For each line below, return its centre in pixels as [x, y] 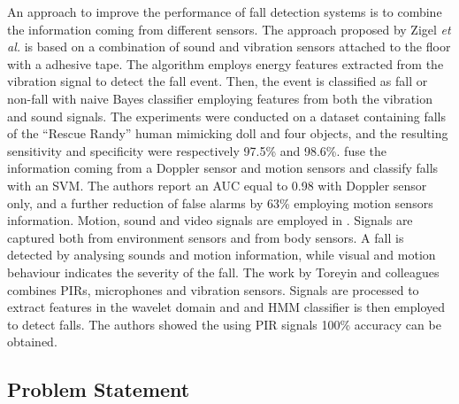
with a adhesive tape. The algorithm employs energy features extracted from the [226, 63]
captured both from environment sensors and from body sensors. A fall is [206, 237]
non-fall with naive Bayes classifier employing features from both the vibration [220, 98]
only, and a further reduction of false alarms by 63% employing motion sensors [220, 202]
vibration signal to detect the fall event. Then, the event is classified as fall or [218, 81]
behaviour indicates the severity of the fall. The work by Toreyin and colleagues [223, 272]
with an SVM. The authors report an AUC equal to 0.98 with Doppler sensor [217, 185]
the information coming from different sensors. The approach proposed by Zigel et [229, 29]
